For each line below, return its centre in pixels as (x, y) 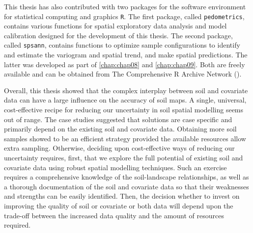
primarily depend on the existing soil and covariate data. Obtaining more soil (120, 129)
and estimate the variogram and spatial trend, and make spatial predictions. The (126, 55)
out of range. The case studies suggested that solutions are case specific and (118, 119)
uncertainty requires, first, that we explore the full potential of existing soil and (124, 158)
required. (17, 225)
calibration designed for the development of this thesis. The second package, (118, 35)
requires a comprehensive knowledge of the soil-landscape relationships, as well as (126, 177)
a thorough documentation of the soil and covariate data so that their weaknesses (126, 186)
